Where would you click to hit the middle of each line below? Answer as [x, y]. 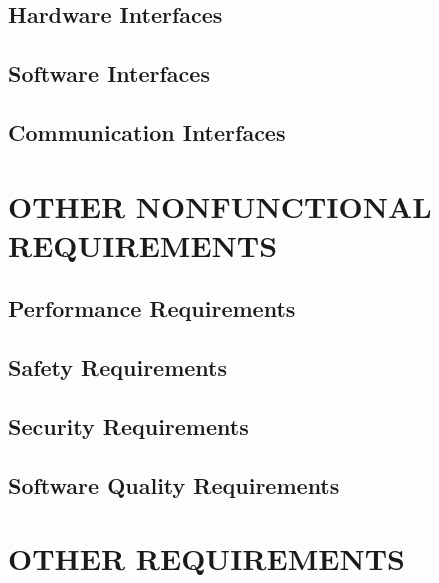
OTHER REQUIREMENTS [206, 558]
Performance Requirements [152, 308]
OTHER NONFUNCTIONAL [220, 205]
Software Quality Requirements [174, 484]
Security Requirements [128, 425]
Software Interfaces [109, 73]
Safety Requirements [118, 367]
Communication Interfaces [147, 131]
